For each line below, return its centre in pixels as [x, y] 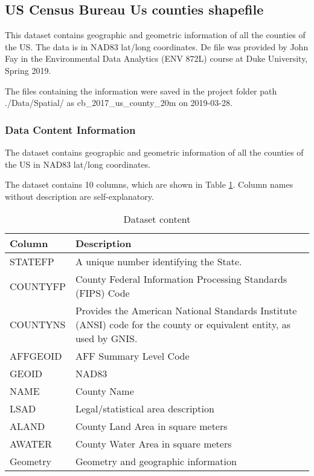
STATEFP [32, 262]
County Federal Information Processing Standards [181, 279]
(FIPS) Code [102, 293]
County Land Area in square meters [151, 426]
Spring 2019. [28, 70]
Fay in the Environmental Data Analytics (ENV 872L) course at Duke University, [156, 58]
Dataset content [157, 219]
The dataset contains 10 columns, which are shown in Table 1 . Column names [149, 184]
